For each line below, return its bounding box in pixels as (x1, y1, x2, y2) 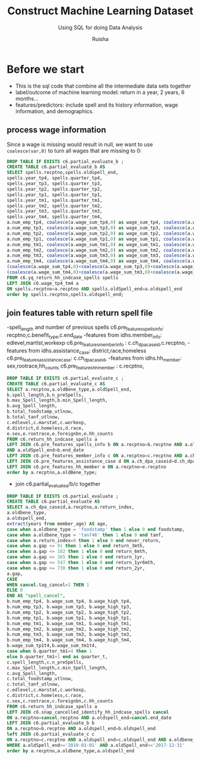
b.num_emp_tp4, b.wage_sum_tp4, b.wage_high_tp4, (7, 599, 132, 605)
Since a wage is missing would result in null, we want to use (7, 141, 153, 148)
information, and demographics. (15, 107, 94, 114)
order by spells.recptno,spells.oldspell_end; (7, 291, 124, 297)
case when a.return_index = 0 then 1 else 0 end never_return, (7, 537, 161, 543)
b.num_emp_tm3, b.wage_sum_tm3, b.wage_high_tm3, (7, 631, 132, 638)
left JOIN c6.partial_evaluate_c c (7, 731, 95, 737)
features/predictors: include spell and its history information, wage (15, 101, 179, 108)
